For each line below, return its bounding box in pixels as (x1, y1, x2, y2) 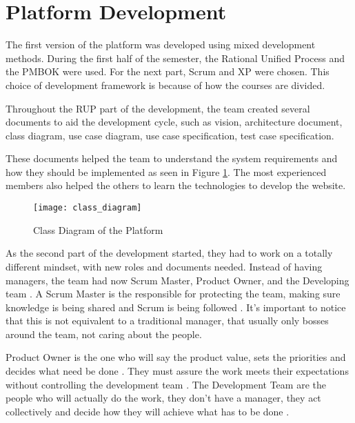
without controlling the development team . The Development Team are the (6, 377, 326, 391)
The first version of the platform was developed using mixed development (6, 37, 316, 52)
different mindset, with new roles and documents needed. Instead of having (6, 259, 323, 273)
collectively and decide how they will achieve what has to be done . (6, 404, 290, 418)
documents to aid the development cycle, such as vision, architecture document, (6, 115, 343, 129)
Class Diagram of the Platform (33, 222, 163, 237)
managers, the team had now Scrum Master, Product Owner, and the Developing (6, 273, 349, 287)
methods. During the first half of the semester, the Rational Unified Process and (6, 50, 345, 65)
